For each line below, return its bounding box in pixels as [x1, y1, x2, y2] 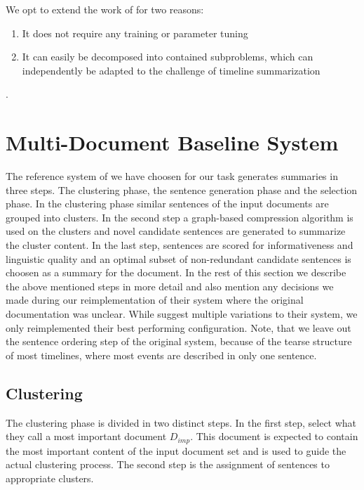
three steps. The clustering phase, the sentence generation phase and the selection [6, 182, 358, 197]
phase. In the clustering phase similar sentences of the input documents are [6, 196, 329, 211]
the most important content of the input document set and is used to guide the [6, 443, 346, 458]
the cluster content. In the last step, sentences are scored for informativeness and [6, 238, 353, 252]
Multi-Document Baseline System [6, 128, 339, 157]
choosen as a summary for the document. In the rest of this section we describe [6, 265, 346, 280]
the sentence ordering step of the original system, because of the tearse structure [6, 334, 352, 349]
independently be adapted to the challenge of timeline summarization [22, 63, 321, 77]
